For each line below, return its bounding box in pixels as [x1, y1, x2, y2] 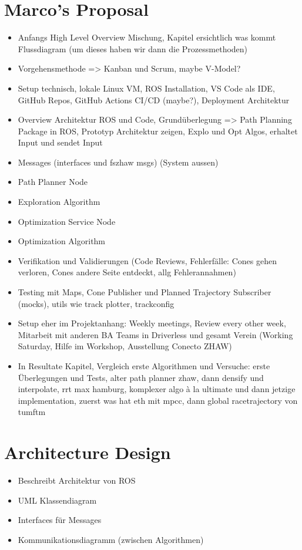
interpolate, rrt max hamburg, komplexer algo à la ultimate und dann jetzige [18, 383, 296, 395]
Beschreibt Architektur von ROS [18, 474, 136, 487]
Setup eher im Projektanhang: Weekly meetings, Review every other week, [18, 317, 286, 329]
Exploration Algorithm [18, 195, 100, 208]
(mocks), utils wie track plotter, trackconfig [18, 297, 175, 309]
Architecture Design [4, 440, 171, 464]
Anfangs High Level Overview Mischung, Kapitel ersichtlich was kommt [18, 31, 276, 43]
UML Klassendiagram [18, 494, 97, 506]
